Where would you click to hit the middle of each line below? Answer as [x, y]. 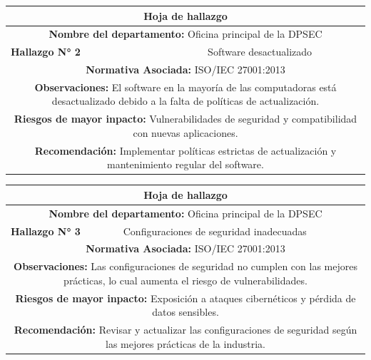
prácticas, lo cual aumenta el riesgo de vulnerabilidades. [185, 280]
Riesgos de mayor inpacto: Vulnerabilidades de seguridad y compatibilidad [185, 119]
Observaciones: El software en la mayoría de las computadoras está [185, 87]
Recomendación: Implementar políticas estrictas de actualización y [185, 150]
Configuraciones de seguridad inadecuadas [215, 231]
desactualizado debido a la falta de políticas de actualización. [185, 101]
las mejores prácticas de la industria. [185, 343]
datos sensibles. [185, 312]
